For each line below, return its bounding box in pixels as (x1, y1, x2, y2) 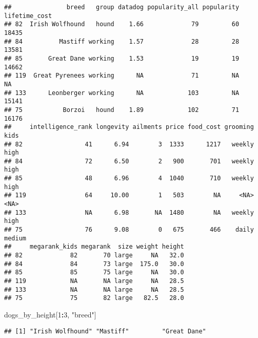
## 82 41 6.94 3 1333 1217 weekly (4, 140, 254, 148)
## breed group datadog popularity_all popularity (4, 4, 240, 11)
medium (4, 234, 26, 242)
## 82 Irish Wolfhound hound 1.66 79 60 (4, 21, 240, 28)
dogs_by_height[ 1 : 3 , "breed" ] (4, 309, 96, 320)
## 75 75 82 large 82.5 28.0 (4, 294, 184, 302)
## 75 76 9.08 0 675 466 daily (4, 226, 254, 234)
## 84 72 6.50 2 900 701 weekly (4, 157, 254, 165)
